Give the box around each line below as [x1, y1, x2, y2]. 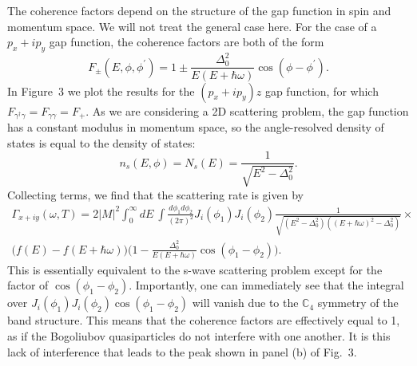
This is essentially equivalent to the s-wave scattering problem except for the [7, 261, 383, 277]
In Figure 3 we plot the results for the [7, 82, 195, 99]
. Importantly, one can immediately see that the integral [129, 277, 404, 293]
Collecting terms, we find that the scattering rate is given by [7, 186, 304, 203]
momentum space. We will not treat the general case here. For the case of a [7, 18, 377, 34]
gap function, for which [264, 82, 379, 99]
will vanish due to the [192, 294, 299, 311]
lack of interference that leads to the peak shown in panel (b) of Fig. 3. [7, 343, 357, 360]
